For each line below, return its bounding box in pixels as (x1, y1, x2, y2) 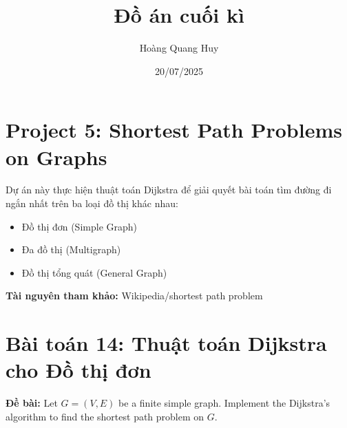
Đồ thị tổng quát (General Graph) (21, 265, 167, 279)
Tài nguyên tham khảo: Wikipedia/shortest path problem (6, 288, 263, 303)
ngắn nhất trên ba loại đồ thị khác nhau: (6, 196, 178, 211)
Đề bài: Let (6, 396, 58, 410)
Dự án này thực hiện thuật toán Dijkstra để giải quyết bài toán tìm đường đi (6, 182, 332, 197)
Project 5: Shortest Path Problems (6, 116, 342, 144)
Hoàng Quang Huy (139, 41, 219, 55)
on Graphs (6, 142, 107, 171)
